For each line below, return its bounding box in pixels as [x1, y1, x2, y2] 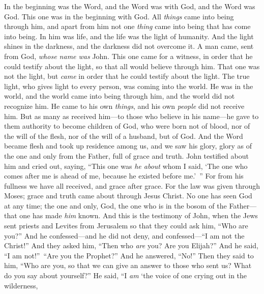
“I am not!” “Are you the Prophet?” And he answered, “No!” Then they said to [4, 250, 254, 260]
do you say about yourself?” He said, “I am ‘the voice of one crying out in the [4, 270, 247, 281]
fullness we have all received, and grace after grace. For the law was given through [4, 180, 260, 191]
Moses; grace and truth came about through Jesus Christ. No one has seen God [4, 190, 252, 201]
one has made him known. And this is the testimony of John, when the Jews [19, 210, 258, 221]
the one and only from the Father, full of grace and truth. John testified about [4, 150, 249, 161]
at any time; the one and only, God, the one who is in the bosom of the [4, 200, 227, 211]
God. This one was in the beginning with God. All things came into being [4, 11, 234, 21]
